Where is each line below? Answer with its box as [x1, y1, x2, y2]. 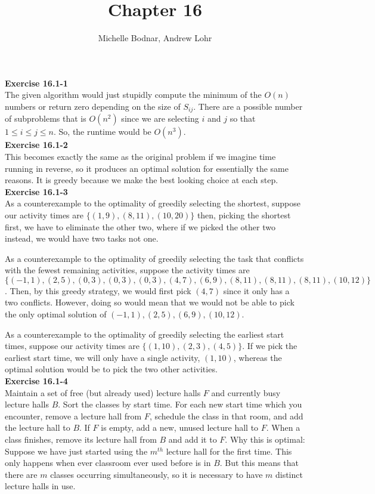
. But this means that [219, 456, 299, 469]
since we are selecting [121, 112, 199, 125]
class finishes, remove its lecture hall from [5, 433, 157, 446]
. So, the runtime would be [54, 125, 151, 138]
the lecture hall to [5, 421, 70, 434]
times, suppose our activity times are [5, 339, 140, 352]
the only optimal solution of [5, 308, 107, 320]
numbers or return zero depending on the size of [5, 100, 181, 112]
